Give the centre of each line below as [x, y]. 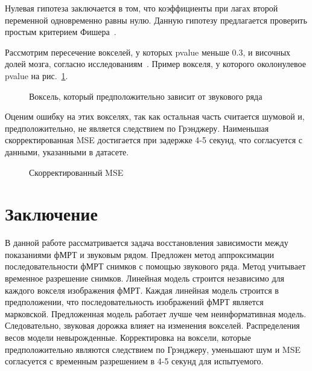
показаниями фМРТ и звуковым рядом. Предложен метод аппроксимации [140, 254]
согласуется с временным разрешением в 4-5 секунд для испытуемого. [134, 361]
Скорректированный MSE [76, 172]
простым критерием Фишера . [61, 32]
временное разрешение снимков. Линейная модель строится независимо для [145, 278]
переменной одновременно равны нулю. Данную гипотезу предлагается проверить [156, 20]
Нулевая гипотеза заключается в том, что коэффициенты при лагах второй [142, 8]
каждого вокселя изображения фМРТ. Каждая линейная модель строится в [142, 290]
